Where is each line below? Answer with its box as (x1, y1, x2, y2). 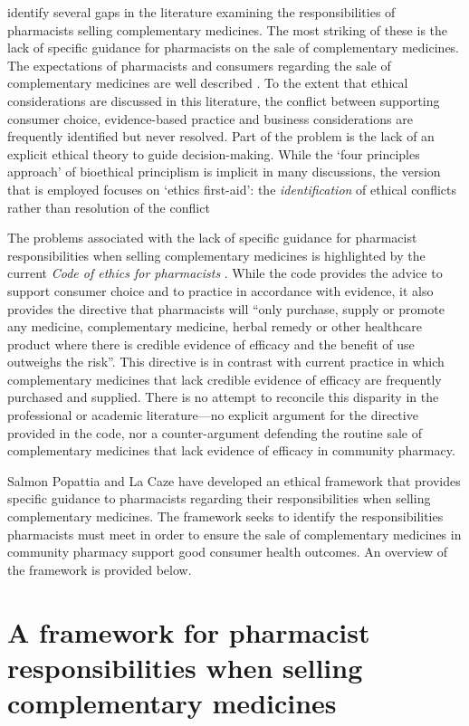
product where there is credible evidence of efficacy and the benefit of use (7, 334, 415, 353)
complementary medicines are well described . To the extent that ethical (7, 73, 408, 92)
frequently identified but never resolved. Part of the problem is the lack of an (7, 127, 435, 146)
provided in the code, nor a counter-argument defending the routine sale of (7, 423, 423, 442)
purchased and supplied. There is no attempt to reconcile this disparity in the (7, 387, 439, 406)
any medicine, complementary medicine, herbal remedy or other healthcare (7, 317, 422, 336)
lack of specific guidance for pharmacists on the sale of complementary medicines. (7, 38, 460, 57)
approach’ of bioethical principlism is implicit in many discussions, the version (7, 162, 441, 181)
